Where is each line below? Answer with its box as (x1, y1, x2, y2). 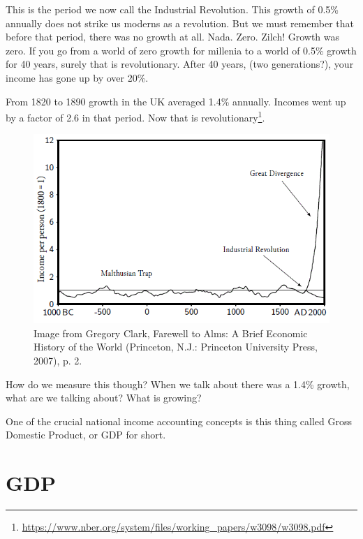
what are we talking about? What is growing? (6, 390, 202, 405)
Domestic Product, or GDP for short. (6, 427, 166, 442)
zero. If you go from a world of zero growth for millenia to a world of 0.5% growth (6, 43, 357, 57)
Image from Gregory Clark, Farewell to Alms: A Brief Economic (34, 325, 308, 340)
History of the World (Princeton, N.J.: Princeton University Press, (34, 339, 318, 354)
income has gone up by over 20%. (6, 70, 149, 84)
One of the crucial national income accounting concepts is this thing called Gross (6, 413, 352, 428)
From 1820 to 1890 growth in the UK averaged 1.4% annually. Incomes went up (6, 94, 346, 108)
